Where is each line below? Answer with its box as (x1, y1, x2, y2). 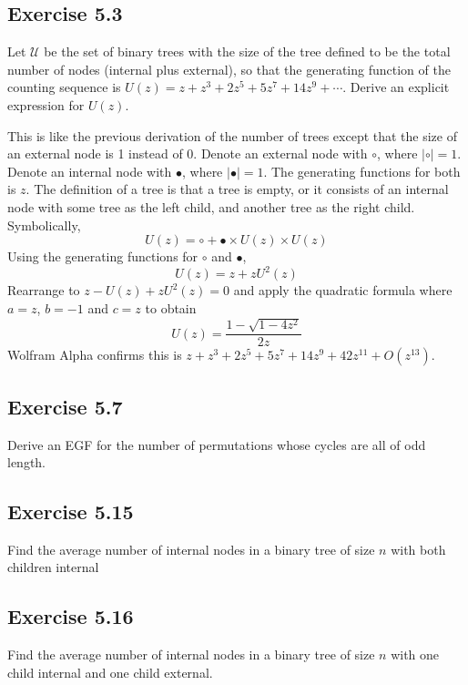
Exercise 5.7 (7, 392, 123, 420)
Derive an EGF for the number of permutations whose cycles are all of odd (7, 435, 426, 454)
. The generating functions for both (263, 161, 461, 180)
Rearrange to (7, 281, 80, 300)
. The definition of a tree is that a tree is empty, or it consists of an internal (25, 179, 449, 199)
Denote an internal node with (7, 161, 172, 180)
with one (391, 645, 440, 664)
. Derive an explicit (342, 77, 450, 97)
